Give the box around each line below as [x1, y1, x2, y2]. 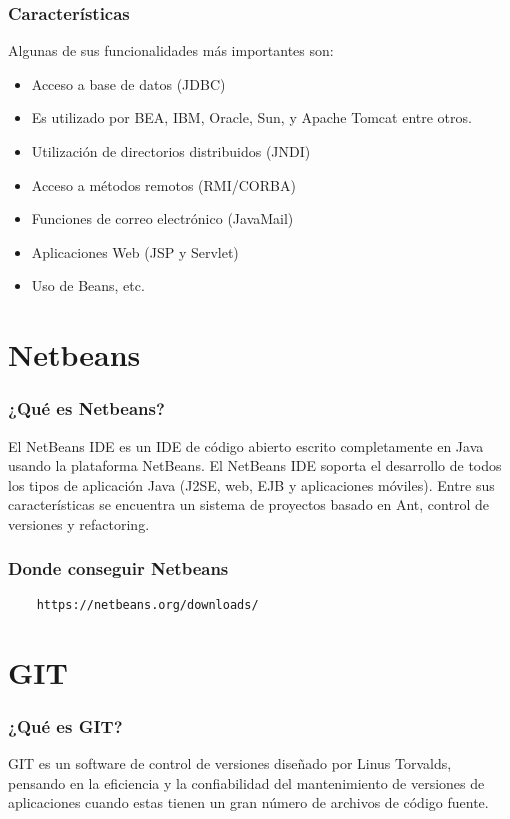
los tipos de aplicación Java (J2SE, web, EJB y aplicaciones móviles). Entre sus [8, 474, 495, 495]
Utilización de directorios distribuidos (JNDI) [31, 141, 311, 161]
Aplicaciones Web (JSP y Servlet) [31, 241, 239, 262]
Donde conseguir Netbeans [8, 556, 229, 581]
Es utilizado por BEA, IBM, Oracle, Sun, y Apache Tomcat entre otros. [31, 107, 472, 128]
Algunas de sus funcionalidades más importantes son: [8, 40, 334, 61]
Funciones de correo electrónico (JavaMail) [31, 208, 294, 229]
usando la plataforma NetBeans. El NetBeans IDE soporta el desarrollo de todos [8, 455, 502, 476]
